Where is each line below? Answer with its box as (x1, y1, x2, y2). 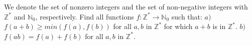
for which (164, 21, 193, 31)
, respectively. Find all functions (35, 11, 134, 21)
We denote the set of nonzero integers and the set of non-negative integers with (4, 1, 248, 11)
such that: (171, 11, 202, 21)
